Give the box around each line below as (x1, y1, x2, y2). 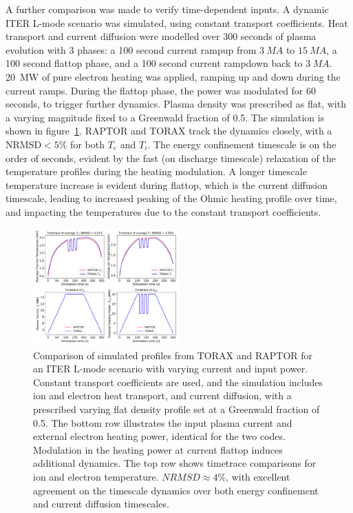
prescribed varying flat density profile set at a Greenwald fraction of (33, 402, 320, 416)
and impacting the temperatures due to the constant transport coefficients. (6, 204, 321, 219)
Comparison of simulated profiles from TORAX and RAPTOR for (33, 348, 313, 362)
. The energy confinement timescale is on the (147, 137, 336, 151)
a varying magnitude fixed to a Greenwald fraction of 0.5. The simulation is (6, 110, 325, 124)
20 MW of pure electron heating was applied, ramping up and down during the (6, 69, 341, 83)
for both (70, 137, 105, 151)
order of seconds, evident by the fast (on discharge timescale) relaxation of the (6, 150, 336, 165)
